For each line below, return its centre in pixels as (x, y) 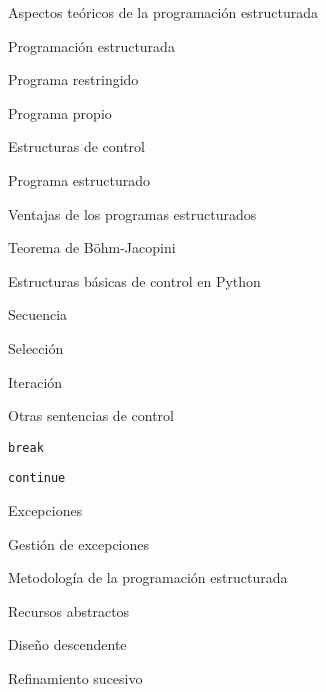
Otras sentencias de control (91, 415)
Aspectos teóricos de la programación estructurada (163, 12)
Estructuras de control (76, 146)
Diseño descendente (67, 644)
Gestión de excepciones (79, 543)
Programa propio (60, 112)
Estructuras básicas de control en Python (134, 280)
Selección (36, 347)
